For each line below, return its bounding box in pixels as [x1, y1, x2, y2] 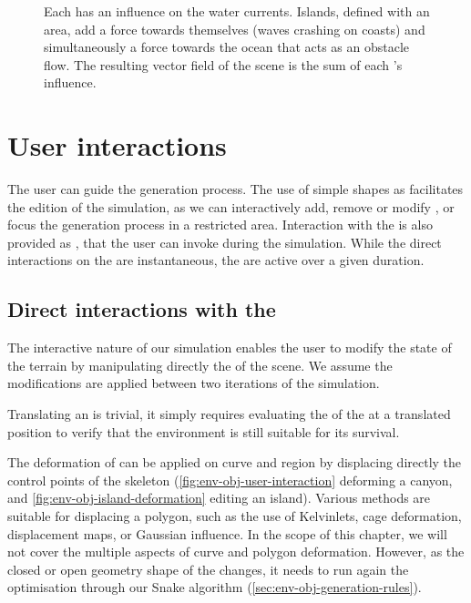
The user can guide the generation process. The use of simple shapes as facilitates [7, 179, 464, 199]
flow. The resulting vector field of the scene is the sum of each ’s [44, 55, 403, 74]
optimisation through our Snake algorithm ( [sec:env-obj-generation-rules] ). [7, 577, 422, 597]
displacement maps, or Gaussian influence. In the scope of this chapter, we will [7, 524, 447, 543]
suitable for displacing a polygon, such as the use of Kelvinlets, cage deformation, [7, 506, 462, 526]
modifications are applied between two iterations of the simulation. [7, 373, 380, 393]
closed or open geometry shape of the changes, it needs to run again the [7, 559, 409, 578]
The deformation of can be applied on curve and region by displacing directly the [7, 453, 462, 472]
